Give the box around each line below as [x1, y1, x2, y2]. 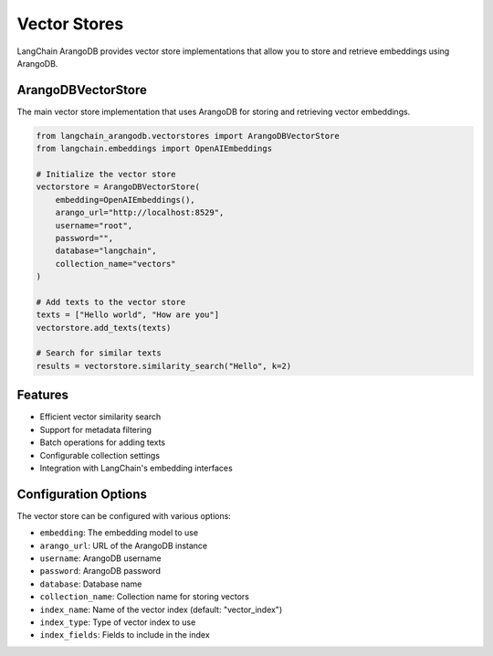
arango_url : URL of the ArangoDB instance [39, 540, 208, 551]
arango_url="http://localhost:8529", [55, 207, 225, 218]
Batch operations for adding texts [39, 437, 166, 448]
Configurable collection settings [39, 450, 160, 460]
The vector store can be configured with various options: [16, 510, 232, 521]
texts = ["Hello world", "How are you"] [36, 310, 219, 320]
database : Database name [39, 578, 142, 589]
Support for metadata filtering [39, 424, 152, 435]
